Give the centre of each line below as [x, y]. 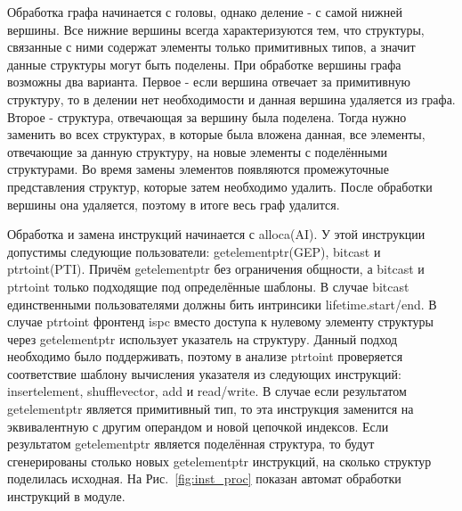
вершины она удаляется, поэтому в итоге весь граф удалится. [174, 204]
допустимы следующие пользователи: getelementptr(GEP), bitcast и [194, 251]
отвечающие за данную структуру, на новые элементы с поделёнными [197, 151]
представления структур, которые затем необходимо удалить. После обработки [220, 186]
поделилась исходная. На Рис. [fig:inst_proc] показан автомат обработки [204, 478]
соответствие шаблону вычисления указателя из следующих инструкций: [204, 373]
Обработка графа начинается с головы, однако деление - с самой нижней [205, 12]
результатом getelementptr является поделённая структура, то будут [191, 444]
